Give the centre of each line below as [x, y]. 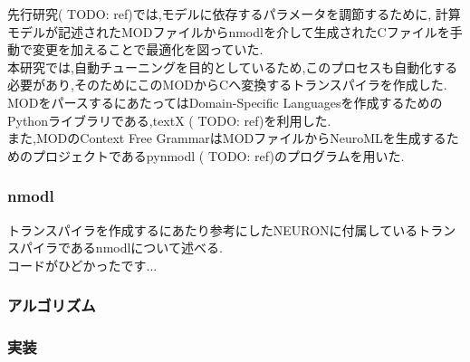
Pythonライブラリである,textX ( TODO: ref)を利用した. [169, 120]
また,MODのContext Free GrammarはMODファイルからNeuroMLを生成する [227, 138]
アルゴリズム [52, 305]
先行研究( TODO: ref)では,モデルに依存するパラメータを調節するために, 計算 [234, 14]
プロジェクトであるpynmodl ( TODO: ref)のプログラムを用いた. [218, 155]
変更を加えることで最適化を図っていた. [148, 49]
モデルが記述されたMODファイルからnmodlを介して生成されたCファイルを [229, 31]
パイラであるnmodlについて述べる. [121, 248]
